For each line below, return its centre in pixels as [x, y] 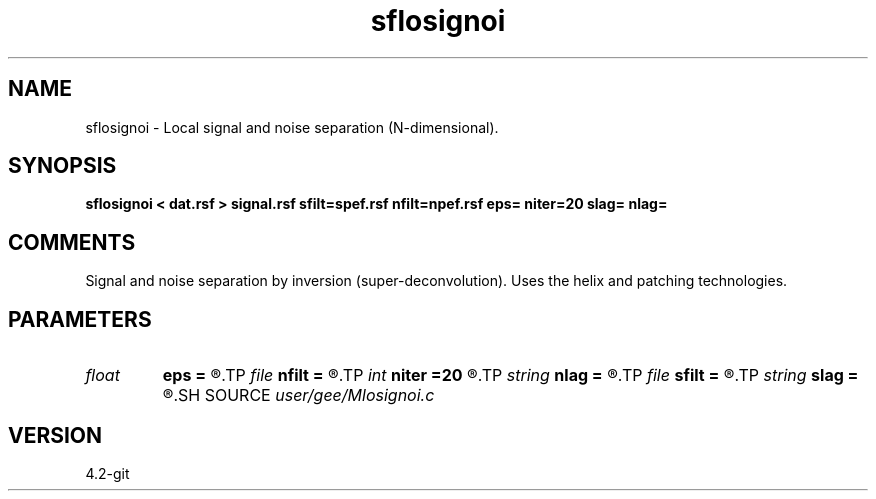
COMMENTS [72, 242]
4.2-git [107, 473]
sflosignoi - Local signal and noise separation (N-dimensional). [292, 127]
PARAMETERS [80, 319]
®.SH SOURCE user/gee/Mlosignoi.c [298, 395]
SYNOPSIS [62, 166]
